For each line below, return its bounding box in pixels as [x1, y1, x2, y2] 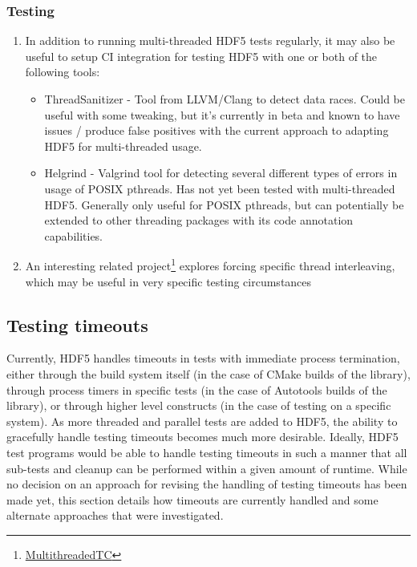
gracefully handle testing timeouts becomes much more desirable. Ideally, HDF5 [6, 428, 399, 445]
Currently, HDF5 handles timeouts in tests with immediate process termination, [6, 350, 400, 367]
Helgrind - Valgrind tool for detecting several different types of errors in [44, 164, 398, 181]
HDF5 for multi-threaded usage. [44, 137, 202, 154]
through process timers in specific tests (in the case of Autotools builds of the [6, 381, 387, 398]
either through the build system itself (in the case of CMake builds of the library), [6, 365, 411, 382]
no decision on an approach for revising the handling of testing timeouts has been [6, 476, 407, 492]
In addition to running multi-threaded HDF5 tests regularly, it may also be [25, 32, 395, 49]
